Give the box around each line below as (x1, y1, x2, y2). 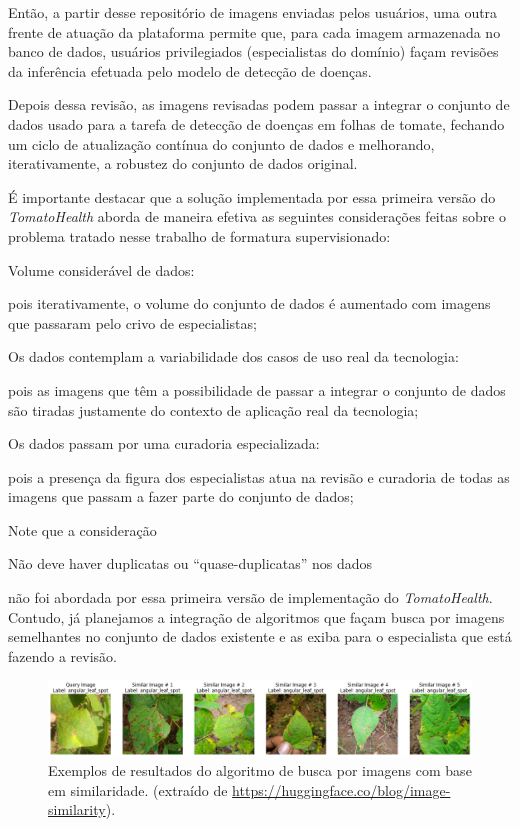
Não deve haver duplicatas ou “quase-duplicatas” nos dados (8, 553, 373, 574)
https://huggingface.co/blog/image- (232, 779, 451, 800)
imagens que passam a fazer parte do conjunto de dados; (8, 486, 354, 507)
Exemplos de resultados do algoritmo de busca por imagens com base (48, 760, 472, 781)
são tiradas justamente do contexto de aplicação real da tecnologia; (8, 399, 419, 420)
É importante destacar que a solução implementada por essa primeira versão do (8, 186, 496, 207)
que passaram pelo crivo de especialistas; (8, 312, 257, 333)
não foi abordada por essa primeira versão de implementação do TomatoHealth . (8, 587, 493, 608)
